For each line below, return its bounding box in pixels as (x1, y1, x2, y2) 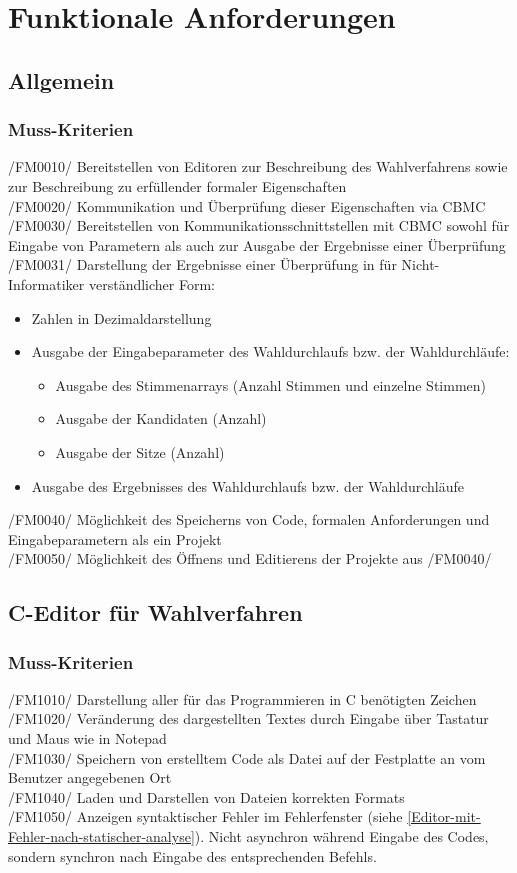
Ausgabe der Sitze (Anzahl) (55, 441, 225, 462)
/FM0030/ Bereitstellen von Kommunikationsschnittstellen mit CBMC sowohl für (8, 215, 510, 236)
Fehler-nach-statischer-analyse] (8, 826, 195, 847)
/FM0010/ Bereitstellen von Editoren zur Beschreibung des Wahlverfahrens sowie (8, 156, 508, 177)
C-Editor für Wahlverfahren (8, 597, 303, 628)
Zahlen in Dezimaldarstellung (31, 307, 212, 328)
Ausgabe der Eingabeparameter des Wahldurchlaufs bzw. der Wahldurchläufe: (31, 341, 510, 362)
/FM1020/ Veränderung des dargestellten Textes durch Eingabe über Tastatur (8, 708, 489, 729)
